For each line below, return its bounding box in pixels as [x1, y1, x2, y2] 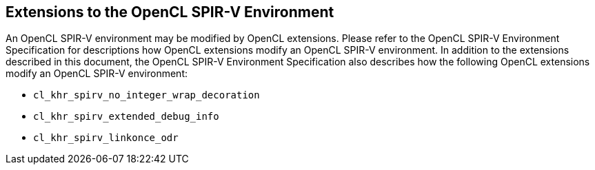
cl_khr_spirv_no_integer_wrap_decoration [33, 89, 260, 101]
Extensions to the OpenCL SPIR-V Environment [6, 3, 334, 21]
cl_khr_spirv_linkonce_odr [33, 132, 179, 144]
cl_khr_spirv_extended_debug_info [33, 111, 219, 123]
